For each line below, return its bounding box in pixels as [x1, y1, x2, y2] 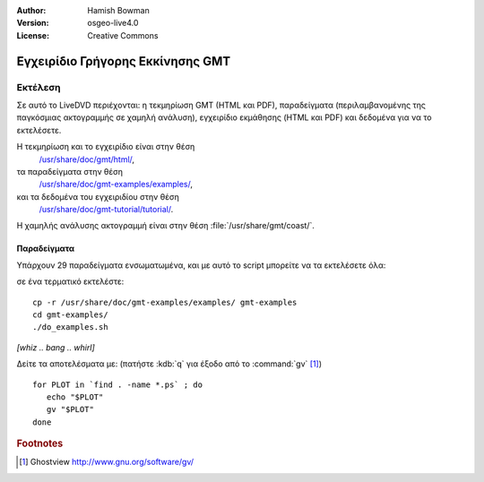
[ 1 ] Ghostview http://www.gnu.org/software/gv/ [19, 457, 194, 468]
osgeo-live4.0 [87, 18, 139, 29]
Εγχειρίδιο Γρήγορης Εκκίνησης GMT [16, 54, 231, 69]
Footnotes [16, 437, 64, 450]
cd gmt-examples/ [32, 310, 108, 320]
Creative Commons [87, 30, 159, 40]
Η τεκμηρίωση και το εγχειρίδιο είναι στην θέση [16, 142, 195, 152]
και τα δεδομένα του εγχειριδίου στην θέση [16, 191, 179, 202]
